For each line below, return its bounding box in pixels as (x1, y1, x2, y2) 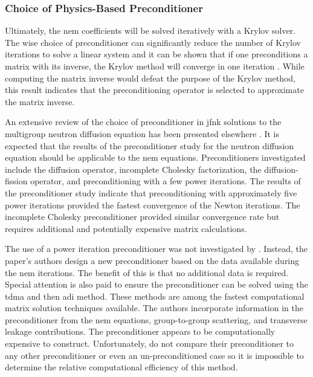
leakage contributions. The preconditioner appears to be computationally (5, 325, 276, 338)
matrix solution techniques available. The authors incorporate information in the (5, 301, 303, 314)
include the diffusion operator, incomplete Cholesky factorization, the (5, 163, 262, 175)
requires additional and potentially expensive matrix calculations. (5, 222, 247, 234)
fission (5, 175, 28, 187)
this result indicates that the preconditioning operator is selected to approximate (5, 83, 304, 96)
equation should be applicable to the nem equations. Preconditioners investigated (5, 151, 306, 164)
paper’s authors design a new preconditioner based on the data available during (5, 254, 300, 266)
